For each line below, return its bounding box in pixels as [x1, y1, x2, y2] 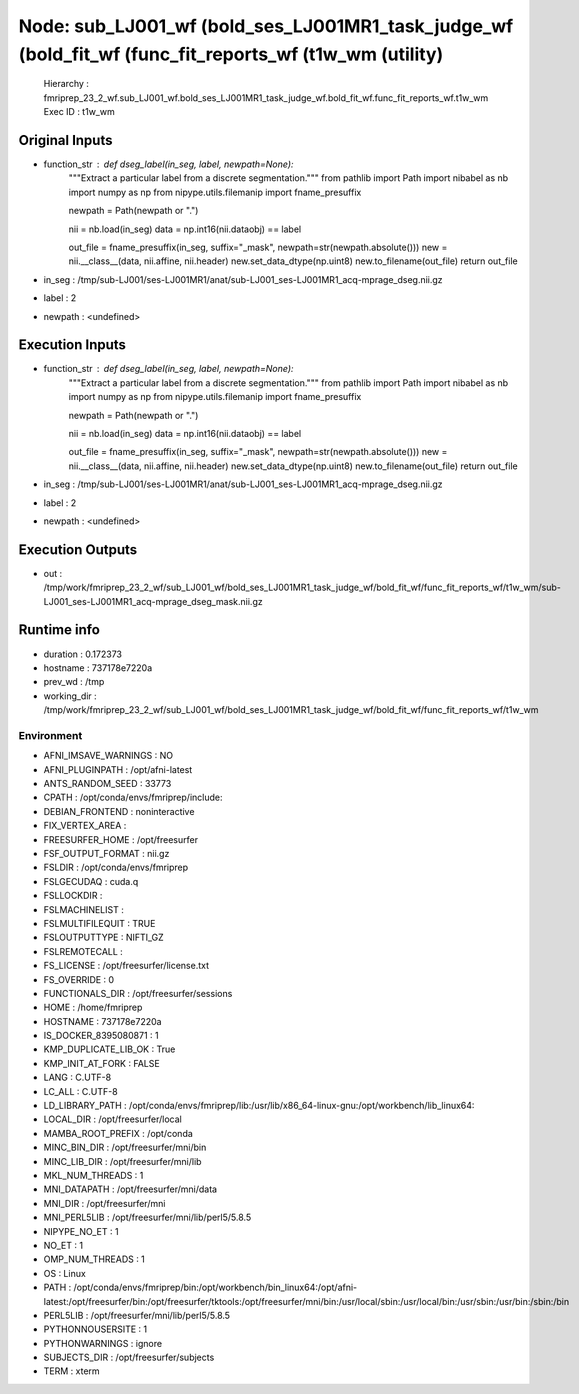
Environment [18, 728, 83, 742]
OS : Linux [43, 1267, 87, 1279]
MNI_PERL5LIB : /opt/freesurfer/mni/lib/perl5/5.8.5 [43, 1211, 252, 1224]
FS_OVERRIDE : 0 [43, 973, 115, 985]
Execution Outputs [18, 541, 138, 558]
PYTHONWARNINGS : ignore [43, 1337, 163, 1349]
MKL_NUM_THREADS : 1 [43, 1169, 144, 1181]
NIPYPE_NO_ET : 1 [43, 1225, 119, 1237]
